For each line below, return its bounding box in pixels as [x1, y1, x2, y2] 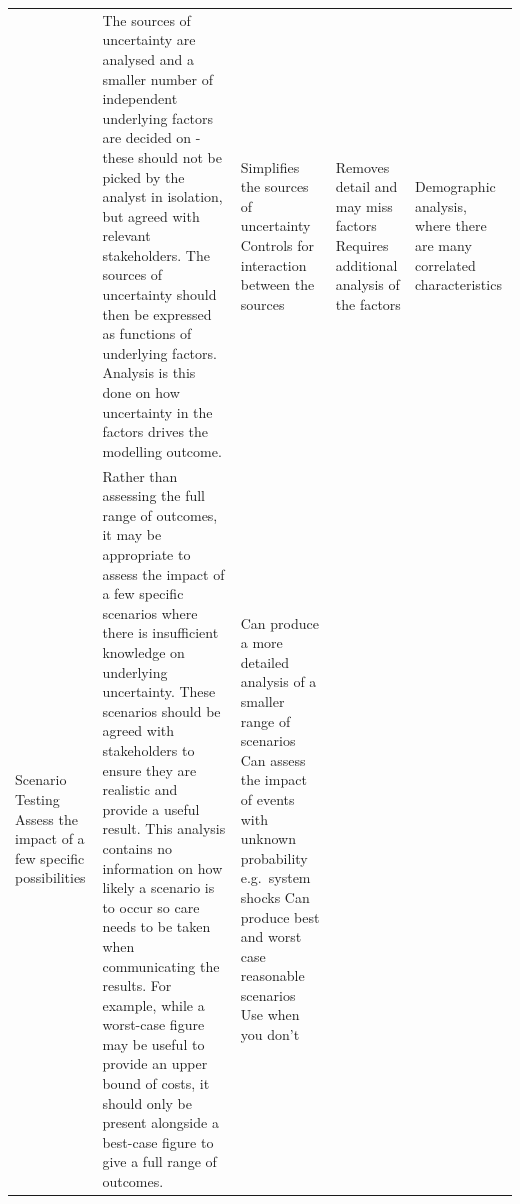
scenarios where [102, 602, 198, 623]
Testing [15, 788, 60, 809]
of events [240, 788, 295, 809]
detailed [240, 651, 289, 672]
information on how [102, 857, 223, 878]
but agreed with [102, 205, 200, 226]
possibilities [15, 867, 86, 888]
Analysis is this [102, 362, 196, 383]
